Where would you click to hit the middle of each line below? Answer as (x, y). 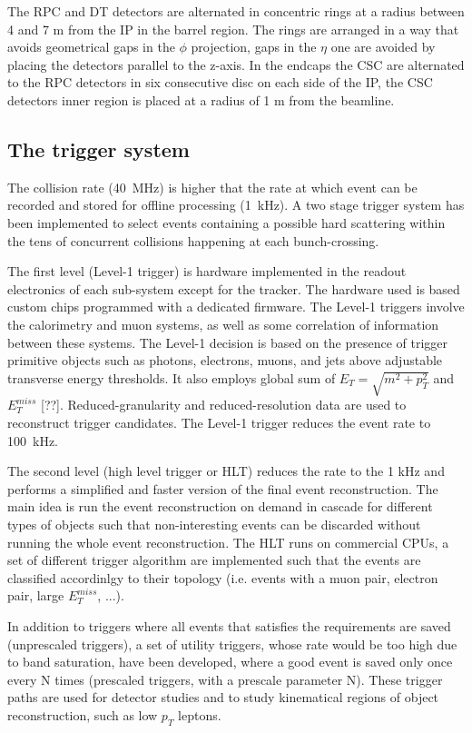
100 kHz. (33, 440)
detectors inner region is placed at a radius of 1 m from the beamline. (201, 99)
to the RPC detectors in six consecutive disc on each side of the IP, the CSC (220, 82)
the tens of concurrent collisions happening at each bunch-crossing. (193, 240)
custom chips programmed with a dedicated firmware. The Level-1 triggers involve (236, 307)
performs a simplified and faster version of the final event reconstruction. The (223, 488)
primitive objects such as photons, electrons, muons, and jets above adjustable (225, 360)
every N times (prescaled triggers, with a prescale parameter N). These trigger (225, 679)
